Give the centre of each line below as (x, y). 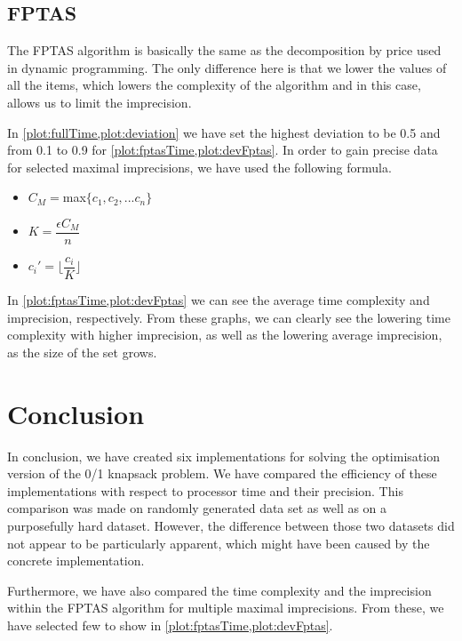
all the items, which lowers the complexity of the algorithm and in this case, (214, 85)
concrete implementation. (76, 561)
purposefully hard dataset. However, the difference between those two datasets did (231, 525)
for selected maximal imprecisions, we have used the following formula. (199, 167)
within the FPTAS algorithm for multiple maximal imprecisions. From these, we (226, 608)
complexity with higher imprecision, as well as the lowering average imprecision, (225, 335)
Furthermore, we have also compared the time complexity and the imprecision (219, 590)
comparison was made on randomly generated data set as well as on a (197, 508)
